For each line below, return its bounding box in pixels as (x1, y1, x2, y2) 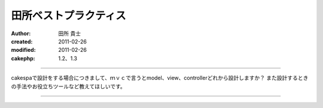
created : (11, 38, 33, 45)
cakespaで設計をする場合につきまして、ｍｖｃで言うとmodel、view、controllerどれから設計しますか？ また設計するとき (11, 75, 309, 82)
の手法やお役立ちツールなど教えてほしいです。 (11, 82, 126, 90)
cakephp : (11, 54, 35, 62)
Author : (11, 30, 31, 37)
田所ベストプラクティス (11, 9, 126, 22)
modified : (11, 47, 36, 54)
